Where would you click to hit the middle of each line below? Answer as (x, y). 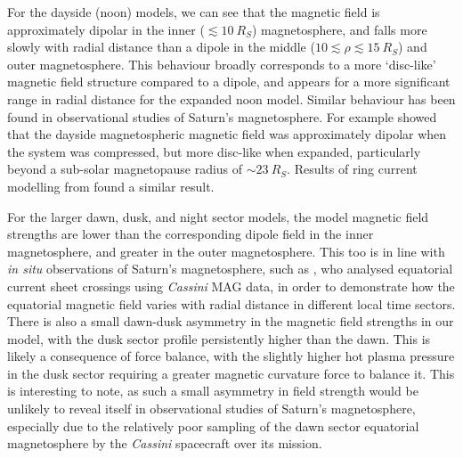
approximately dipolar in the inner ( (106, 29)
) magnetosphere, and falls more (340, 29)
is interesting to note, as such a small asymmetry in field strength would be (213, 391)
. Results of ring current (352, 169)
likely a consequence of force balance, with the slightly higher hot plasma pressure (231, 356)
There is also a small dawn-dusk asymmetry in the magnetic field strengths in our (231, 321)
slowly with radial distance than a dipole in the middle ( (161, 47)
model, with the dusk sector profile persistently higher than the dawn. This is (219, 338)
